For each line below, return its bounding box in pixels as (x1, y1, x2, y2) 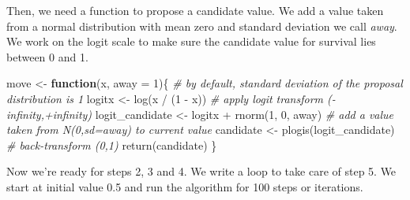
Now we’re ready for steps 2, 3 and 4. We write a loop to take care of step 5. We (6, 163, 397, 180)
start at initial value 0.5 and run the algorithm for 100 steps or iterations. (6, 178, 363, 194)
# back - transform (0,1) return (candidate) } (6, 136, 217, 153)
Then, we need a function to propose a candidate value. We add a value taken (6, 2, 384, 18)
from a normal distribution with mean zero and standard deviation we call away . (6, 17, 397, 34)
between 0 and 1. (6, 48, 88, 65)
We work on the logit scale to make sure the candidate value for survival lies (6, 33, 376, 50)
